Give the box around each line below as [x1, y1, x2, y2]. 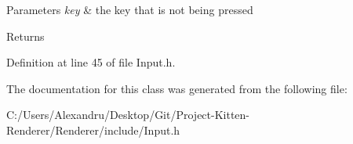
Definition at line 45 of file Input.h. [6, 54, 176, 70]
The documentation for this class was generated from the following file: [6, 80, 348, 96]
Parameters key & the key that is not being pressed [6, 2, 253, 17]
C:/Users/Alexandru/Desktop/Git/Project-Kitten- [6, 106, 250, 123]
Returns [6, 27, 45, 44]
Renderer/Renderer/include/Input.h [6, 121, 180, 138]
